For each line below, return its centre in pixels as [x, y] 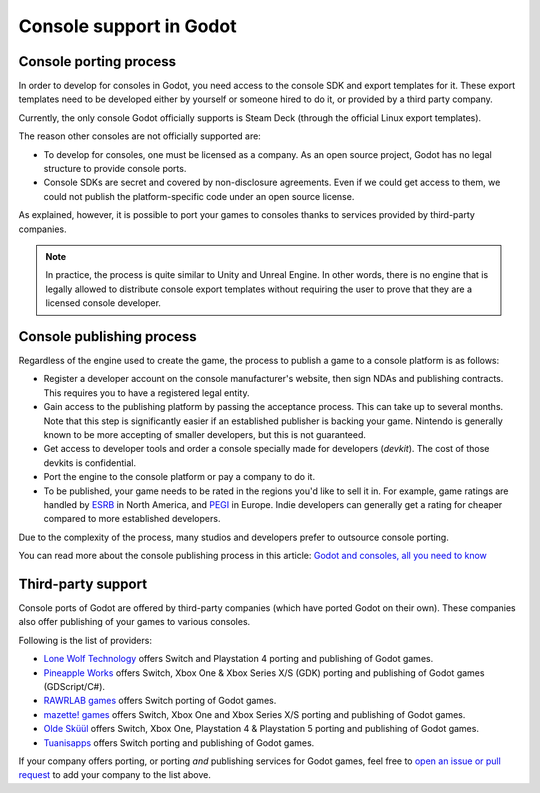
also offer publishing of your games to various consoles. [134, 622]
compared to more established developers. [132, 519]
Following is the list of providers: [85, 640]
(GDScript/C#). [74, 686]
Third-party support [83, 583]
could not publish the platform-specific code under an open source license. [199, 196]
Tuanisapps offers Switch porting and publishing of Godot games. [179, 742]
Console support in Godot [127, 26]
